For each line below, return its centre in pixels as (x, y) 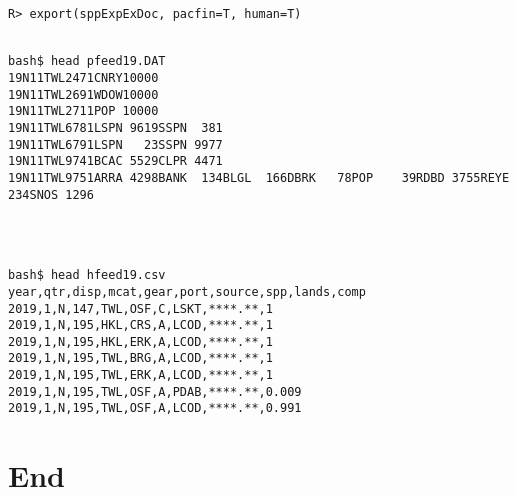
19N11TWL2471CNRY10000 (83, 77)
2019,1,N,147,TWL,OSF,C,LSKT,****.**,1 (140, 308)
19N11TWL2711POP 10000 (83, 111)
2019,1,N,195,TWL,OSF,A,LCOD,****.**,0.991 (155, 408)
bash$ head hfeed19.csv (87, 275)
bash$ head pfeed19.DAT (87, 61)
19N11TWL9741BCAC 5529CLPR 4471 (115, 161)
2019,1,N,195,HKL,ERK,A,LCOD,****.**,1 (140, 341)
